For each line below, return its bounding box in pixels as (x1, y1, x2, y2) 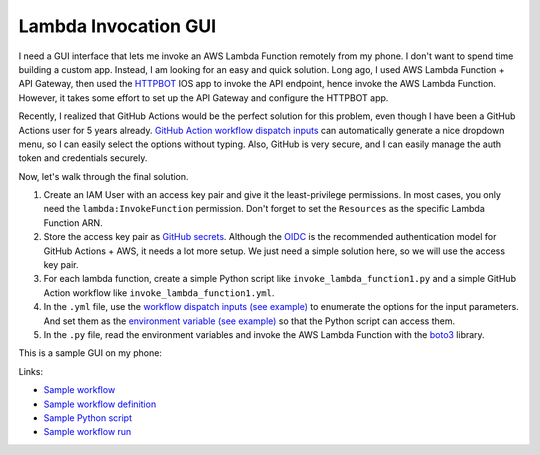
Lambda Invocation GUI (18, 15, 217, 37)
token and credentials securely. (18, 152, 148, 164)
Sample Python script (43, 411, 132, 424)
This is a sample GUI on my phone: (18, 347, 162, 359)
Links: (18, 365, 44, 377)
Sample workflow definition (43, 398, 157, 410)
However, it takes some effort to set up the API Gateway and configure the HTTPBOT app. (18, 91, 389, 104)
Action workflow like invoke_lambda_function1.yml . (43, 286, 275, 299)
